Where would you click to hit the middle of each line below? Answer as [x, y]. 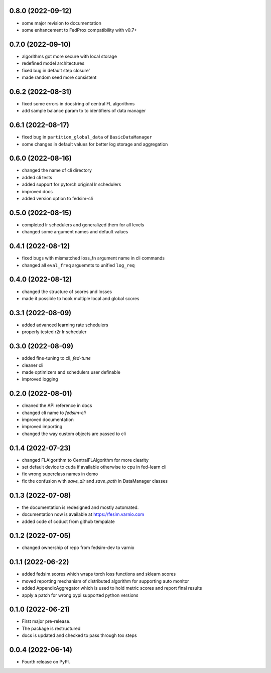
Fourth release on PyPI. [46, 662]
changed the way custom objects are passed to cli [74, 434]
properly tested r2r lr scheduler [54, 332]
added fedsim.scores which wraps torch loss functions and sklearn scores [99, 574]
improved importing [42, 427]
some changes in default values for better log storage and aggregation [95, 144]
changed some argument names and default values [75, 232]
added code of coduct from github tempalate [68, 521]
